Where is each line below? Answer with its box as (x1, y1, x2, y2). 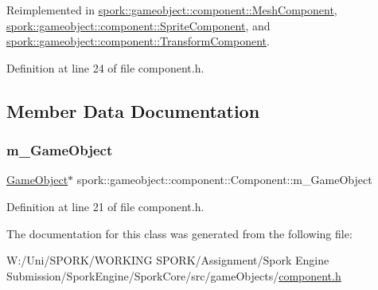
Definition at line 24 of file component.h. (6, 59, 205, 76)
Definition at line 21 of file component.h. (6, 198, 205, 214)
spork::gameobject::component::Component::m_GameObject (76, 171, 372, 188)
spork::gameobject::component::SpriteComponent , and (6, 17, 271, 33)
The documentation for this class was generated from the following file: (6, 225, 353, 241)
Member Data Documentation (6, 98, 260, 123)
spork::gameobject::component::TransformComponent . (6, 33, 270, 49)
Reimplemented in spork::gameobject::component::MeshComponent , (6, 2, 337, 18)
